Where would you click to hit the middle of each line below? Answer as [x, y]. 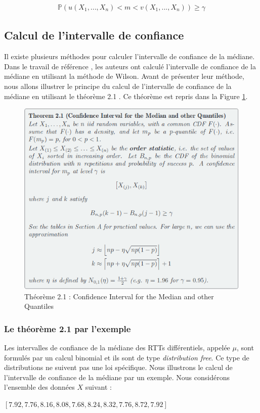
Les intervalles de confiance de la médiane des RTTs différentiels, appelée [117, 348]
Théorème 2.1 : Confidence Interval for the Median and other [119, 296]
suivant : [98, 387]
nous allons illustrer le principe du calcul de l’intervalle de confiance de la [118, 86]
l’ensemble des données [39, 387]
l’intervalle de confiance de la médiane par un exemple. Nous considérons [117, 377]
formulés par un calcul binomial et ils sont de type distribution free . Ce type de [127, 357]
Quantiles [39, 306]
